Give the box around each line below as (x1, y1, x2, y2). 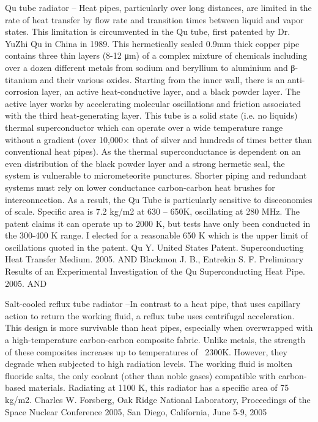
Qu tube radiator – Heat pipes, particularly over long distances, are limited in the (5, 1, 312, 13)
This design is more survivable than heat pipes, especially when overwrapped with (5, 321, 313, 334)
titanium (5, 73, 37, 86)
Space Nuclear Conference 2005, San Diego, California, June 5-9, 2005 (5, 405, 267, 418)
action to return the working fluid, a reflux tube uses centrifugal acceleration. (5, 309, 295, 322)
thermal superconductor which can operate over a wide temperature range (5, 120, 283, 133)
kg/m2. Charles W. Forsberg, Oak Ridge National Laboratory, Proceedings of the (5, 393, 311, 405)
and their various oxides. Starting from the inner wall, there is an (40, 73, 285, 86)
